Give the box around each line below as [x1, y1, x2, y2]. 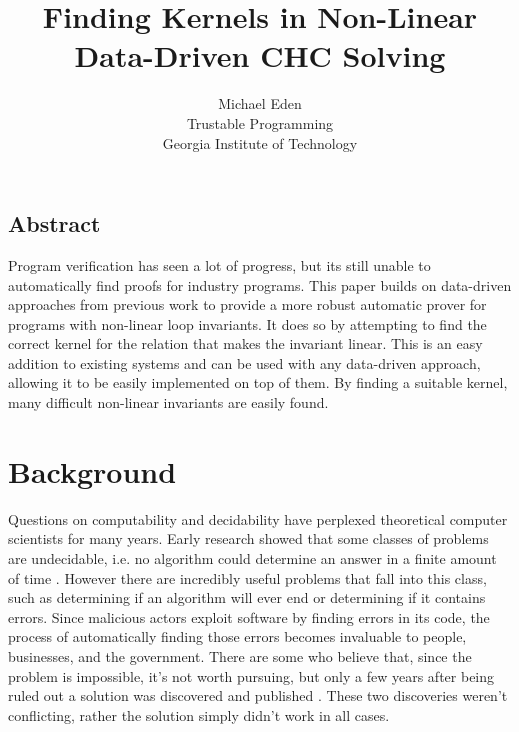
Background [8, 450, 177, 491]
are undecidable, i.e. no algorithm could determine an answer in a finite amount [8, 547, 497, 568]
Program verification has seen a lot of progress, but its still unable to [8, 254, 431, 275]
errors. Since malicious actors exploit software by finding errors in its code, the [8, 606, 490, 627]
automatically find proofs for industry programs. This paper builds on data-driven [8, 274, 512, 295]
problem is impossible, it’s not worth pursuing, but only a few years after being [8, 665, 495, 686]
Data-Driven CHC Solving [74, 35, 446, 76]
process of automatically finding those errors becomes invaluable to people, [8, 626, 467, 647]
